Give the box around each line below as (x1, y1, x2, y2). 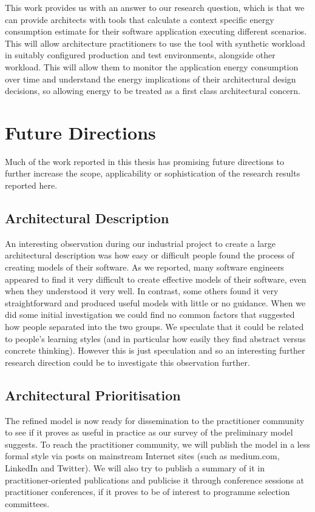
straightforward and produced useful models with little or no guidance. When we (5, 296, 306, 309)
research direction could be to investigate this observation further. (5, 355, 250, 368)
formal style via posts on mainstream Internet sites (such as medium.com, (5, 450, 280, 462)
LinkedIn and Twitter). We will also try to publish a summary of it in (5, 461, 265, 474)
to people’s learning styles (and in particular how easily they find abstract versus (5, 332, 306, 345)
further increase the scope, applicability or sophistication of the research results (5, 167, 300, 180)
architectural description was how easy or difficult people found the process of (5, 249, 294, 261)
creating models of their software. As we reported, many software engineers (5, 261, 284, 274)
